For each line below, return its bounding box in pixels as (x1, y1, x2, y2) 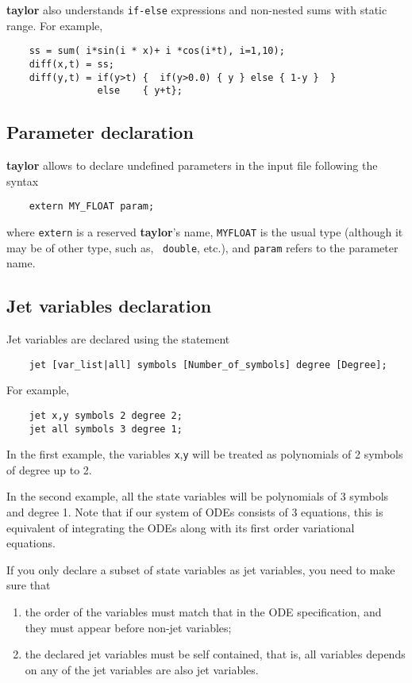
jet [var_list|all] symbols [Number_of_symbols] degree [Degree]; (29, 359, 387, 370)
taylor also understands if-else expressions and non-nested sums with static (6, 2, 387, 17)
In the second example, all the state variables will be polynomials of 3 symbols (6, 488, 389, 505)
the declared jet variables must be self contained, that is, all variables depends (25, 646, 406, 662)
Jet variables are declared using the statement (6, 331, 230, 347)
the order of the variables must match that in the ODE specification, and (25, 604, 382, 620)
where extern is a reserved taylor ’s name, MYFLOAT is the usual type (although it (6, 223, 403, 240)
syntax (6, 172, 39, 189)
